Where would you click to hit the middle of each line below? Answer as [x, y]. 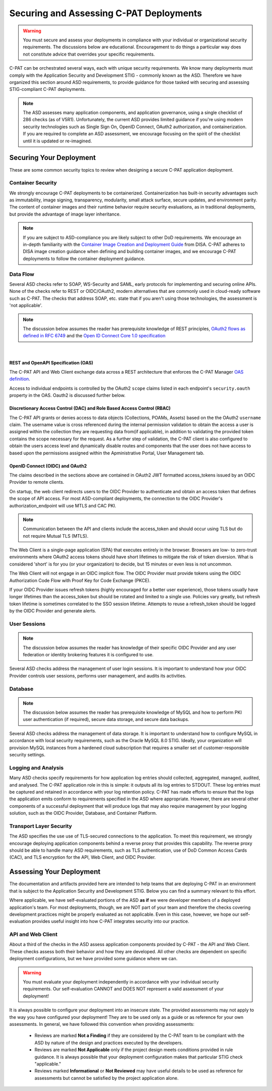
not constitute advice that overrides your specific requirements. [89, 54]
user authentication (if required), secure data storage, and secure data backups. [106, 719]
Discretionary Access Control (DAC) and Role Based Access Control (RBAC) [90, 408]
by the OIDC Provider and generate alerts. [53, 611]
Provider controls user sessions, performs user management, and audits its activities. [98, 676]
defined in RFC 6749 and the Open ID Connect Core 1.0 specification [94, 336]
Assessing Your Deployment [55, 872]
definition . [20, 379]
